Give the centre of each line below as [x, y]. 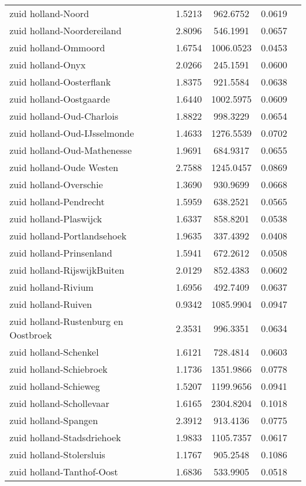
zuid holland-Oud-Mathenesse [71, 150]
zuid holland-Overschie [56, 184]
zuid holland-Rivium [51, 287]
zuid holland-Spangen [54, 420]
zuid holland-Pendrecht [57, 201]
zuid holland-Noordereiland [66, 30]
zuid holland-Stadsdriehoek [65, 437]
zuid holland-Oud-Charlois [64, 116]
